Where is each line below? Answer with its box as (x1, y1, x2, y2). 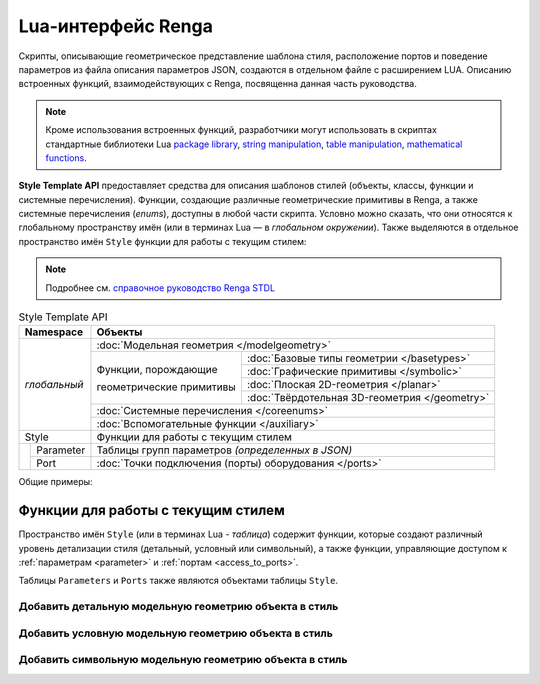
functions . (45, 151, 87, 164)
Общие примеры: (18, 476, 94, 488)
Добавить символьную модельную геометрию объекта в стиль (18, 653, 348, 667)
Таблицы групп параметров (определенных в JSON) (96, 443, 353, 457)
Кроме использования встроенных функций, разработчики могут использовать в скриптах (45, 124, 437, 136)
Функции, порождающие (96, 362, 219, 376)
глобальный (24, 378, 84, 392)
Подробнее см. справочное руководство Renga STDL (45, 281, 275, 294)
